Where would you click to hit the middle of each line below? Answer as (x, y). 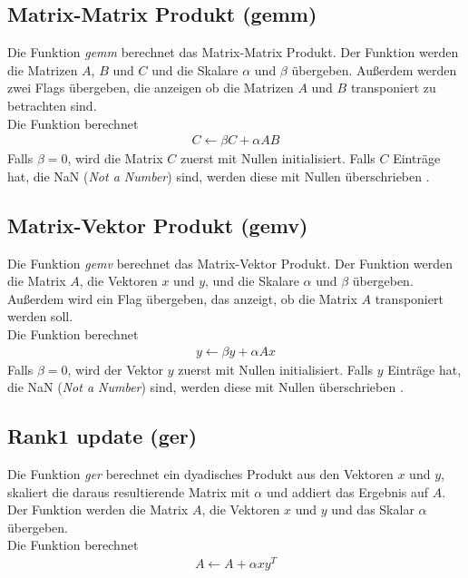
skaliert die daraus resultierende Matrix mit (129, 491)
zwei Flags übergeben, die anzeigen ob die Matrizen (151, 88)
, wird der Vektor (116, 369)
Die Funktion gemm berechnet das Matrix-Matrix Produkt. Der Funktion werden (233, 52)
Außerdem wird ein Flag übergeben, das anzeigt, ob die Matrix (182, 298)
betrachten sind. (52, 105)
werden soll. (40, 316)
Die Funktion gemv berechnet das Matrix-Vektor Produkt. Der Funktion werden (230, 263)
